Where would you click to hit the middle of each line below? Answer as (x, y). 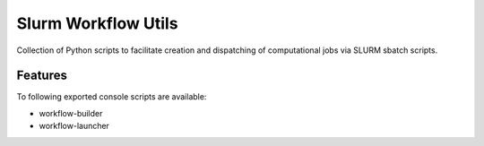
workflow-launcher (74, 126)
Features (42, 76)
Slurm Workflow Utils (97, 23)
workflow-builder (71, 113)
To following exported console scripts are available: (112, 97)
